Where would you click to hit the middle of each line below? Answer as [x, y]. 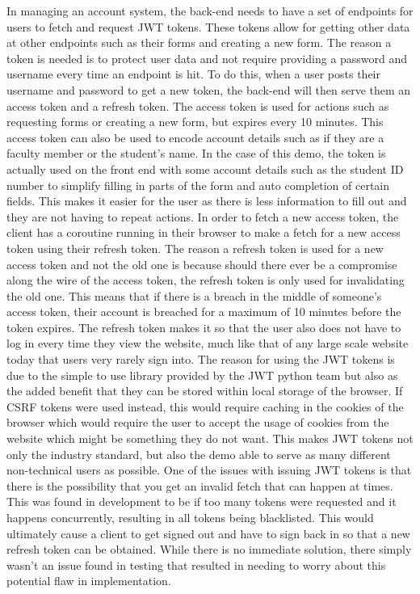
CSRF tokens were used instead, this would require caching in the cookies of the [205, 406]
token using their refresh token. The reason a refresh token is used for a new [195, 248]
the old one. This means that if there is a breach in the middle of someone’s [194, 295]
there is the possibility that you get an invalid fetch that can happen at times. [200, 485]
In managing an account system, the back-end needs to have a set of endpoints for [210, 11]
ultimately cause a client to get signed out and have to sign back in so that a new [208, 533]
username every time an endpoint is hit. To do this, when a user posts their [193, 74]
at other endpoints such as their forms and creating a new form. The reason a [199, 42]
